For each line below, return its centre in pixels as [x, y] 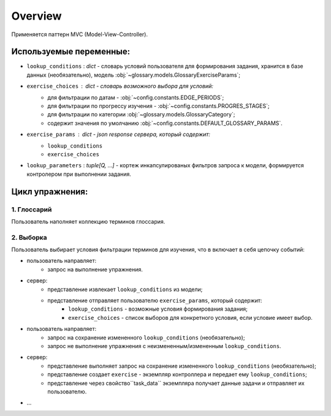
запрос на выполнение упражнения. [95, 269]
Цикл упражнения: [50, 191]
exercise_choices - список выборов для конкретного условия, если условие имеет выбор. [190, 317]
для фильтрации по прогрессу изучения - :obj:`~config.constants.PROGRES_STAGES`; [158, 106]
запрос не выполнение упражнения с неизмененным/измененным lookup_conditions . [164, 346]
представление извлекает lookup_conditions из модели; [125, 289]
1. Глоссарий [32, 210]
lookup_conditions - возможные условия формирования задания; [158, 309]
